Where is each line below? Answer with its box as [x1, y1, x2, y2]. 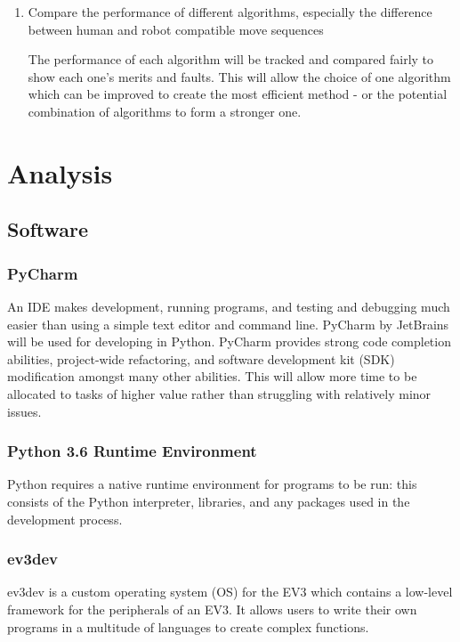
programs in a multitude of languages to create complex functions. [7, 617, 369, 636]
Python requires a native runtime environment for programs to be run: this [7, 475, 417, 493]
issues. [7, 402, 42, 420]
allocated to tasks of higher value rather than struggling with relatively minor [7, 384, 432, 402]
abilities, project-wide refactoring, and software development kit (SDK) [7, 349, 395, 368]
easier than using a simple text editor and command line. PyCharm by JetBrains [7, 314, 449, 333]
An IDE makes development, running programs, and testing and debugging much [7, 297, 450, 315]
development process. [7, 509, 123, 528]
